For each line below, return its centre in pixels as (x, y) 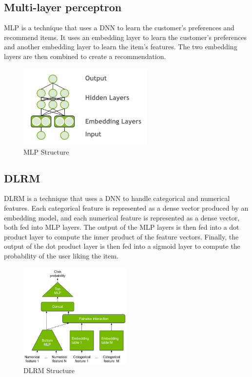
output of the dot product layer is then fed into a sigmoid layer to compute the (122, 246)
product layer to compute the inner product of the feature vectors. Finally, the (121, 236)
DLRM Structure (49, 370)
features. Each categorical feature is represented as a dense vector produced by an (126, 208)
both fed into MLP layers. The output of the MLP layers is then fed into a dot (122, 227)
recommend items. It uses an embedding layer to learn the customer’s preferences (126, 37)
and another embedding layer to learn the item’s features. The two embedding (121, 47)
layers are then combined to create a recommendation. (85, 56)
